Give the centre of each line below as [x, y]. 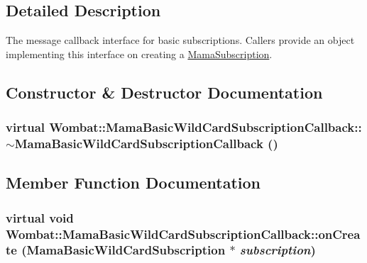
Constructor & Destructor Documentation [164, 92]
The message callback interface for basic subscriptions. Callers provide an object [180, 40]
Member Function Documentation [133, 183]
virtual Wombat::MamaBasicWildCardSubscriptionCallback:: [184, 127]
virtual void [40, 217]
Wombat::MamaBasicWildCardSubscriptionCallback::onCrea [183, 234]
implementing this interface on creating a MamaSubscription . [139, 54]
